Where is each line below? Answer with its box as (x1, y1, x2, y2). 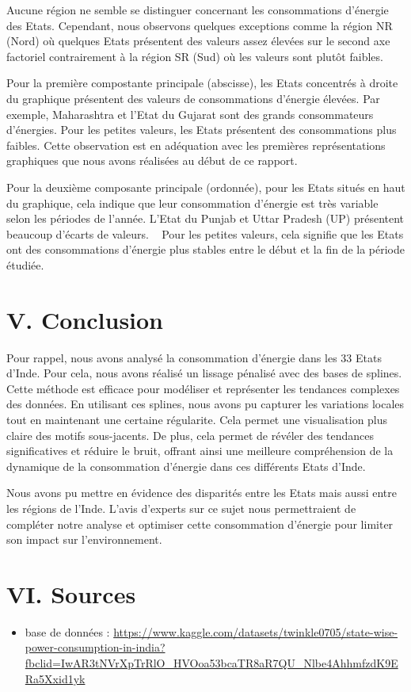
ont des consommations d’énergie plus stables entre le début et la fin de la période (6, 241, 405, 258)
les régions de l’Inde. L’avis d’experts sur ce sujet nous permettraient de (6, 499, 356, 516)
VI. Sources (6, 577, 136, 610)
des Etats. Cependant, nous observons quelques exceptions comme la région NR (6, 17, 393, 33)
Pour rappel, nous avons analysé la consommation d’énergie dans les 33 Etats (6, 349, 382, 365)
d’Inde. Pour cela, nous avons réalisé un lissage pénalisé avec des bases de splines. (6, 365, 402, 381)
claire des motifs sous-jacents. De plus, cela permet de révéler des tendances (6, 426, 375, 443)
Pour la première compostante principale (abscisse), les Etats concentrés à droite (6, 75, 398, 91)
